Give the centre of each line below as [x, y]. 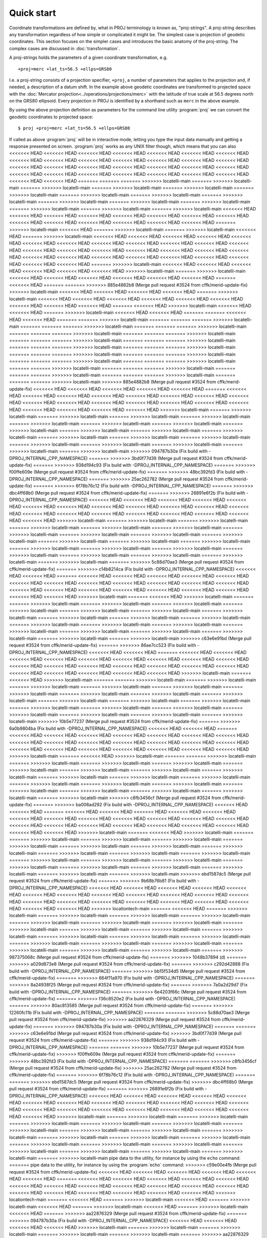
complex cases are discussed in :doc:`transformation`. [65, 48]
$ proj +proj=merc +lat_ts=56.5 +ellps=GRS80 [74, 128]
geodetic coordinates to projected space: [51, 117]
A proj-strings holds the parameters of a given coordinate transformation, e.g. [88, 57]
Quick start [33, 13]
